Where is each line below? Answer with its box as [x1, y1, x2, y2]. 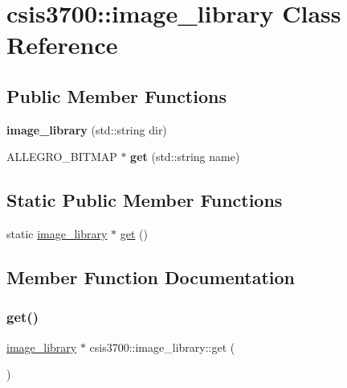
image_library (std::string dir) [6, 121, 167, 138]
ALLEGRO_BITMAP [6, 148, 117, 165]
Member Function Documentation [6, 265, 296, 290]
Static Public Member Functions [6, 188, 283, 213]
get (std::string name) [130, 148, 240, 165]
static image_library [6, 225, 108, 242]
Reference [6, 28, 118, 61]
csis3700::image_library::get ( [89, 338, 235, 355]
